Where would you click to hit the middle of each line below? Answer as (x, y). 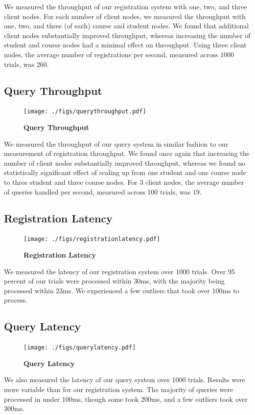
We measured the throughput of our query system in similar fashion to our (116, 143)
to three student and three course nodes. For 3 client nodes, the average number (124, 182)
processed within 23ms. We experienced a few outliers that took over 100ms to (122, 290)
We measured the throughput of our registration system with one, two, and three (126, 6)
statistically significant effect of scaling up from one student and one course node (125, 172)
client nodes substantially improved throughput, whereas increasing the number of (127, 35)
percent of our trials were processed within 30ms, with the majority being (114, 281)
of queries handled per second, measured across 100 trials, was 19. (103, 191)
